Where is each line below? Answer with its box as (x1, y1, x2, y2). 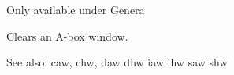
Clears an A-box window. (6, 27, 128, 44)
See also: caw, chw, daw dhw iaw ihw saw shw (6, 54, 228, 70)
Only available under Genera (6, 2, 145, 17)
